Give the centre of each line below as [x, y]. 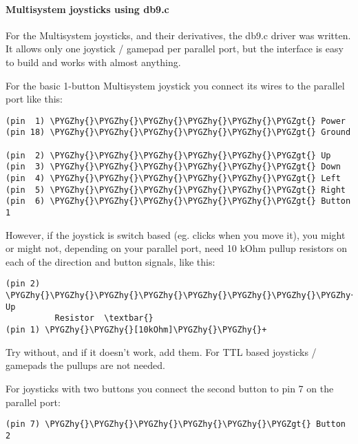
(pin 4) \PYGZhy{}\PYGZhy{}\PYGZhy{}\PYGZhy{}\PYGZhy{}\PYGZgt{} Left [173, 179]
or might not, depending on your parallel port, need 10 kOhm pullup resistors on [176, 248]
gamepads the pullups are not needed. [85, 365]
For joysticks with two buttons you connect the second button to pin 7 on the [170, 388]
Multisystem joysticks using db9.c [87, 9]
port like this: [34, 99]
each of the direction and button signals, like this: [110, 261]
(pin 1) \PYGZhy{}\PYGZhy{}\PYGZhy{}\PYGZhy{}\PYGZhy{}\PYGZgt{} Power [176, 121]
